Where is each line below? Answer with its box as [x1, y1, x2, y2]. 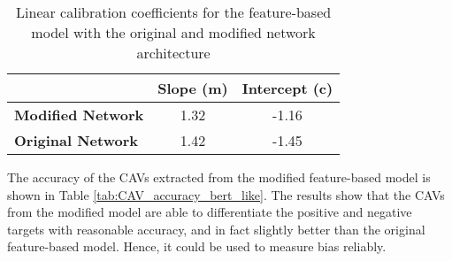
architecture [136, 42, 211, 63]
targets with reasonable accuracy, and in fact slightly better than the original [7, 219, 425, 238]
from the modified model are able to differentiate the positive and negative [7, 203, 412, 221]
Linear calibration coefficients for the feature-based [16, 2, 332, 22]
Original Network [14, 130, 138, 150]
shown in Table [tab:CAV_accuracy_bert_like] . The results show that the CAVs [7, 185, 445, 203]
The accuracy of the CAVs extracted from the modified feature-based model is [7, 168, 431, 186]
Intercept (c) [241, 78, 333, 98]
